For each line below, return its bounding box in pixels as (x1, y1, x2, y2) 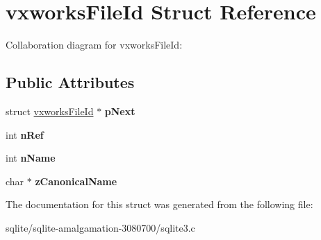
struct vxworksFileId (6, 103, 94, 118)
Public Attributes (6, 71, 135, 93)
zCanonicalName (35, 173, 117, 188)
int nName (6, 151, 56, 165)
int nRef (6, 127, 44, 142)
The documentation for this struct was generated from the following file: (6, 197, 313, 212)
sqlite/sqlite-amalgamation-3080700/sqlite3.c (6, 220, 195, 234)
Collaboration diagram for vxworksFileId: (6, 37, 183, 52)
